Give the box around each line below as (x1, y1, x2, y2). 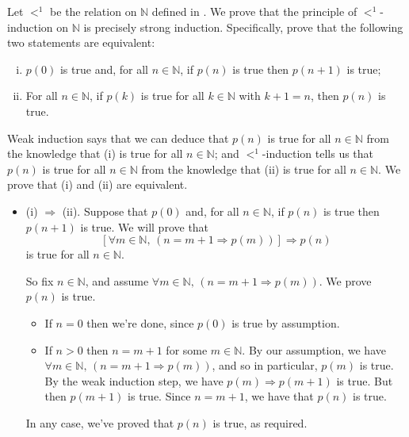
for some (166, 341, 208, 358)
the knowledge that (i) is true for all (7, 145, 183, 162)
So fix (25, 272, 54, 289)
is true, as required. (212, 414, 308, 431)
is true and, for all (59, 60, 148, 77)
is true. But (336, 372, 393, 389)
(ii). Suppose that (62, 202, 148, 219)
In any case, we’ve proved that (25, 414, 174, 431)
